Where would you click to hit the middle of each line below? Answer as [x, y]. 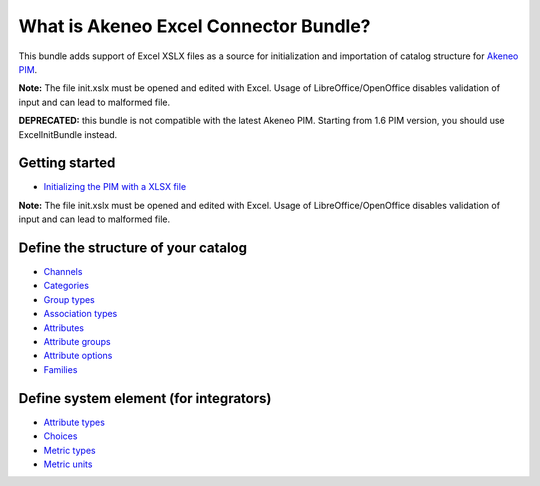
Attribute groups [77, 342]
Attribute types [74, 422]
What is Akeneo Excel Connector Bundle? [194, 26]
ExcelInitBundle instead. [68, 134]
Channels [63, 272]
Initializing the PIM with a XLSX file [115, 187]
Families [60, 369]
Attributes [64, 327]
